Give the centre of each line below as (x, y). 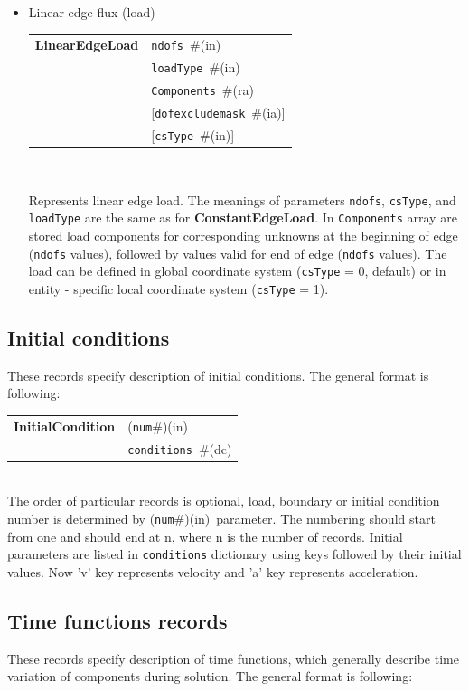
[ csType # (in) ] (193, 134)
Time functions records (117, 620)
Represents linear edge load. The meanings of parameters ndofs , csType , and (242, 199)
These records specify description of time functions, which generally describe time (233, 658)
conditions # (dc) (180, 448)
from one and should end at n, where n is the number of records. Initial (205, 536)
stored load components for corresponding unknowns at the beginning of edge (243, 236)
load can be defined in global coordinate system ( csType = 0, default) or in (237, 271)
